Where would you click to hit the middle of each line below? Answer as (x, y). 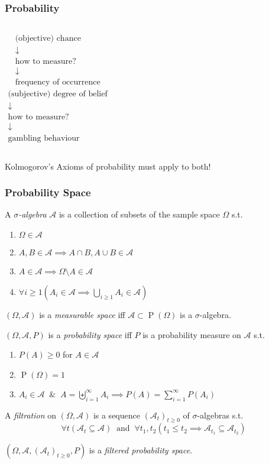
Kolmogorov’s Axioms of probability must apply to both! (108, 166)
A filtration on (31, 415)
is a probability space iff (90, 334)
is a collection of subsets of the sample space (139, 214)
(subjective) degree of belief (58, 94)
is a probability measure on (192, 334)
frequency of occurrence (58, 82)
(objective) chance (48, 39)
